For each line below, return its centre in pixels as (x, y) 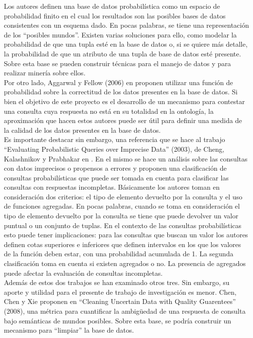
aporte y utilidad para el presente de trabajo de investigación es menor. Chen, (120, 292)
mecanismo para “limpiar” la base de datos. (69, 330)
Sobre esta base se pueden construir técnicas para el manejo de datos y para (117, 63)
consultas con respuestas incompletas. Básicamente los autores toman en (112, 187)
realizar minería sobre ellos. (45, 73)
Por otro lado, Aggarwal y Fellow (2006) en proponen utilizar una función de (118, 82)
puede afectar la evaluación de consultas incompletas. (83, 273)
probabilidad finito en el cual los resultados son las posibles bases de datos (115, 15)
